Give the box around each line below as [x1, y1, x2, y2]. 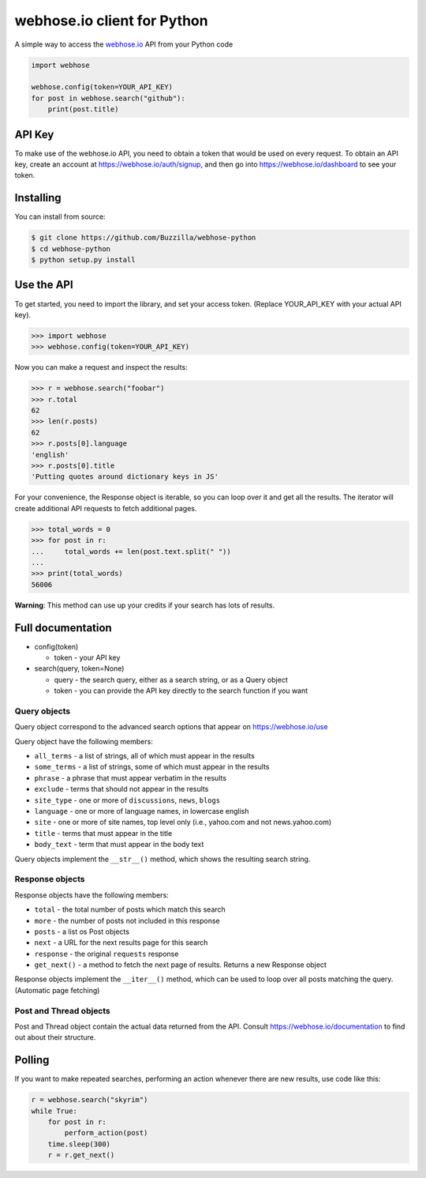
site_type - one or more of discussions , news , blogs [34, 795, 221, 805]
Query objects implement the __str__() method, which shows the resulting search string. [14, 854, 311, 864]
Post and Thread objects [14, 1005, 110, 1016]
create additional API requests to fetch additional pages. [14, 503, 197, 513]
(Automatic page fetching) [14, 985, 100, 995]
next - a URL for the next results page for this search [34, 938, 208, 947]
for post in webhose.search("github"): [31, 93, 185, 103]
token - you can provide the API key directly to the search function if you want [54, 686, 308, 695]
